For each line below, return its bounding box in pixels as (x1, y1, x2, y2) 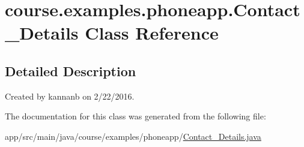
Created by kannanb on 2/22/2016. (5, 89, 135, 102)
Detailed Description (5, 61, 136, 80)
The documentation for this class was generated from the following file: (5, 110, 266, 122)
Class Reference (85, 20, 219, 45)
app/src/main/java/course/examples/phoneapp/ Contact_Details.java (5, 130, 261, 142)
